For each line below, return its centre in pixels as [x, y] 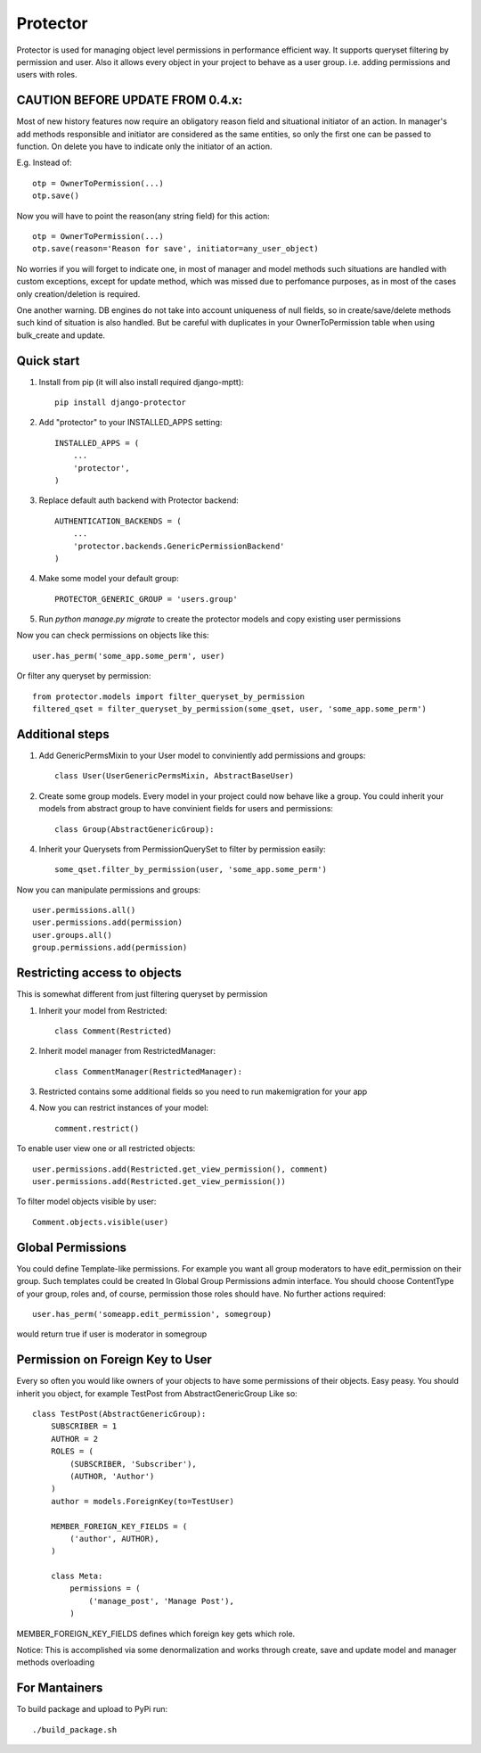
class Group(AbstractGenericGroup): [135, 829]
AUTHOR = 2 [74, 1439]
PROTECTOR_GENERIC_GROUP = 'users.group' [146, 599]
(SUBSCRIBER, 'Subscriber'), [134, 1464]
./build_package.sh [75, 1729]
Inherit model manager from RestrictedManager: [127, 1051]
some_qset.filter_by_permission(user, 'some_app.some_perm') [191, 870]
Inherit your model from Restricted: [103, 1010]
